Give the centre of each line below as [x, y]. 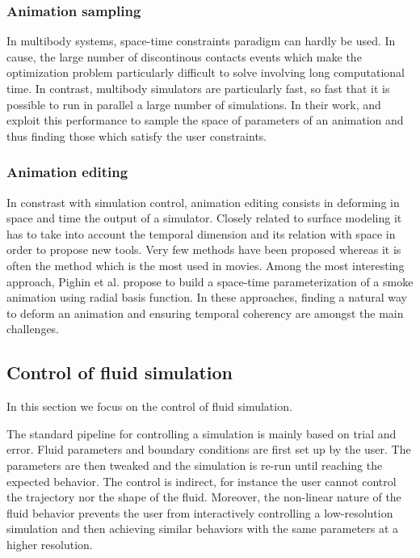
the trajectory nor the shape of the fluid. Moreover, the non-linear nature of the [204, 497]
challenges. [33, 329]
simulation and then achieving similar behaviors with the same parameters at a [203, 528]
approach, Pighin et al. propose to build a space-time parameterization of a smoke [210, 281]
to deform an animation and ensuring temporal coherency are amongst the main [205, 313]
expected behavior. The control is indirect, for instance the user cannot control [202, 481]
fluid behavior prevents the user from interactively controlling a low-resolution [200, 512]
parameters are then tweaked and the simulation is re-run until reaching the [195, 465]
